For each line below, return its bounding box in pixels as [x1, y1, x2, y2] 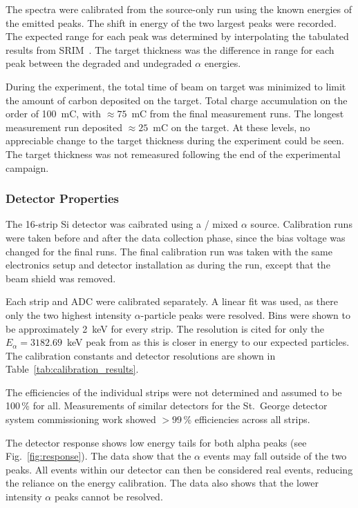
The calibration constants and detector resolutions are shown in [6, 348, 276, 362]
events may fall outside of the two [203, 449, 347, 463]
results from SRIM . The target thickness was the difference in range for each [6, 42, 335, 57]
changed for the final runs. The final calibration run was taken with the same [6, 244, 332, 258]
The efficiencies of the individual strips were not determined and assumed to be [6, 384, 342, 399]
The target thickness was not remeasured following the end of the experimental [6, 146, 341, 161]
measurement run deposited [6, 119, 123, 134]
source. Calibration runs [250, 217, 352, 231]
